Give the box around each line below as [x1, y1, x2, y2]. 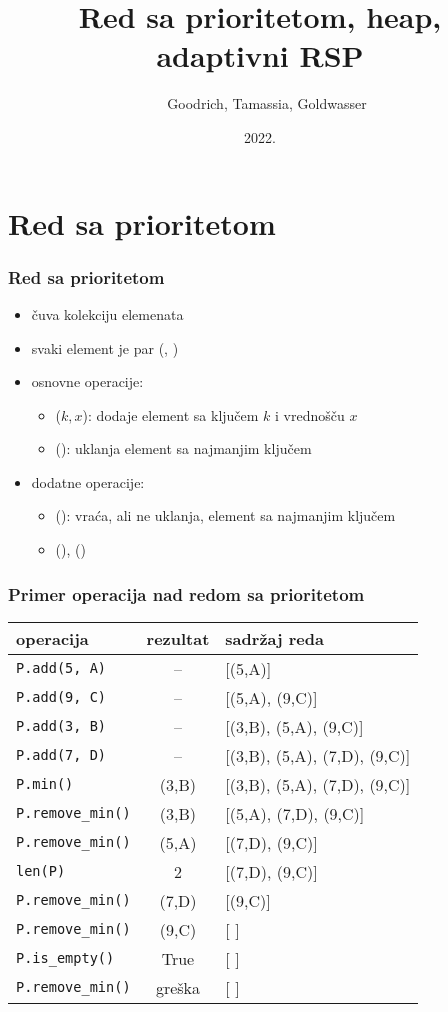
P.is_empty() [16, 950, 115, 967]
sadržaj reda [225, 626, 324, 650]
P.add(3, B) [16, 718, 107, 735]
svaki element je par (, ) [31, 337, 179, 358]
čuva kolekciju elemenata [31, 303, 184, 324]
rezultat [146, 626, 210, 650]
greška [155, 975, 201, 999]
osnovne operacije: [31, 371, 144, 392]
